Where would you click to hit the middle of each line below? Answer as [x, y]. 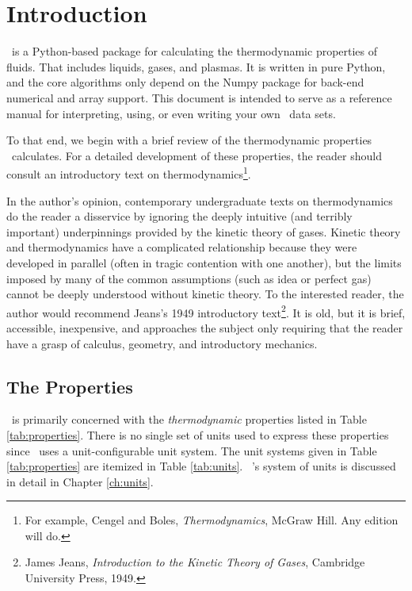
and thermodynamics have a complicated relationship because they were [182, 247]
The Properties [70, 386]
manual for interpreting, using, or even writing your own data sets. [171, 113]
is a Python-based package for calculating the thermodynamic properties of [195, 51]
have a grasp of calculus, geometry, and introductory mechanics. [162, 343]
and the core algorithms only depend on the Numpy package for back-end [185, 82]
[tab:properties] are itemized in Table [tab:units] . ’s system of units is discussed [201, 466]
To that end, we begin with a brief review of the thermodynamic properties [189, 140]
